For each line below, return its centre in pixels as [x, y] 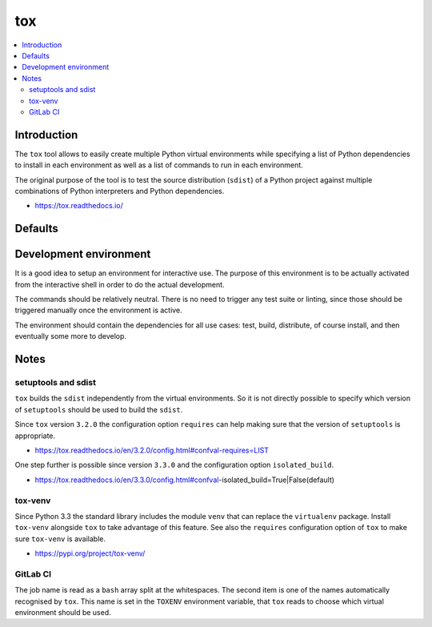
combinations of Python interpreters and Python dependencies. [120, 191]
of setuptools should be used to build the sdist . [99, 409]
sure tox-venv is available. [60, 539]
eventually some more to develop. [71, 336]
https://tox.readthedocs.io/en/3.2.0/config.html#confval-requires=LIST [152, 450]
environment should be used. [63, 612]
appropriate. [35, 436]
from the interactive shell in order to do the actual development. [120, 284]
